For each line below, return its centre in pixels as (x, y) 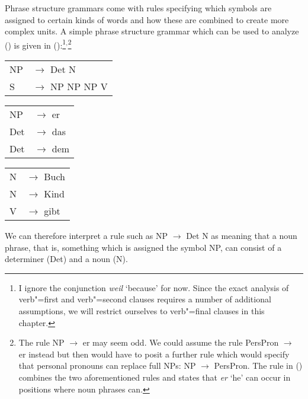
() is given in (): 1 (36, 44)
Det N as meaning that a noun (242, 236)
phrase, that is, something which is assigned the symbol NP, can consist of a (143, 247)
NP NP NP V (79, 87)
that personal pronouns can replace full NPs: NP (107, 366)
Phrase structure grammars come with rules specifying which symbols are (138, 8)
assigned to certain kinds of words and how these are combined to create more (147, 19)
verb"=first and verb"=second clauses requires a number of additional (145, 299)
